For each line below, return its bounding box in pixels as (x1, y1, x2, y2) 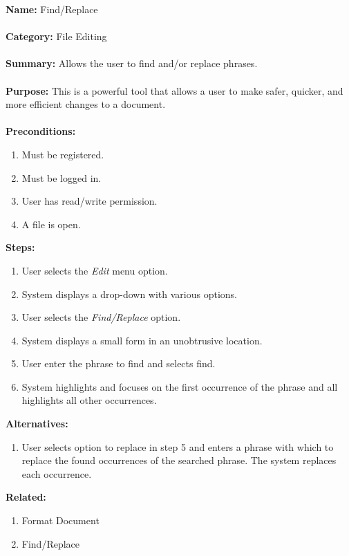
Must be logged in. (21, 170, 102, 185)
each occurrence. (21, 466, 92, 481)
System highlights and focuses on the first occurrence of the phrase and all (21, 379, 338, 393)
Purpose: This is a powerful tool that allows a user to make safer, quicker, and (6, 83, 343, 98)
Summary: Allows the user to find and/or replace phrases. (6, 56, 258, 71)
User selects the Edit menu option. (21, 263, 168, 277)
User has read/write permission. (21, 194, 158, 208)
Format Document (21, 513, 100, 528)
